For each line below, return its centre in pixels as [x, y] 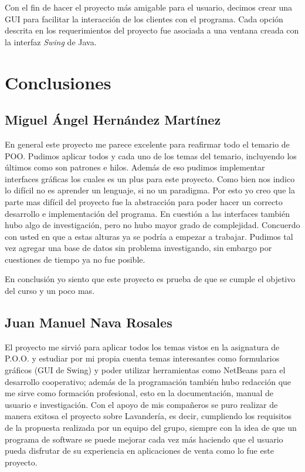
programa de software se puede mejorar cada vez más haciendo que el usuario [144, 439]
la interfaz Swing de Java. [51, 41]
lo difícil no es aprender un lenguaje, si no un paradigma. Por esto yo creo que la [150, 190]
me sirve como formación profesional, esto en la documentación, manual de [139, 393]
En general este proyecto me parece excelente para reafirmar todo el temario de [147, 144]
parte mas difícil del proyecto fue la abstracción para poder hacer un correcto [144, 201]
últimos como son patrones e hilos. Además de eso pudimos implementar [135, 167]
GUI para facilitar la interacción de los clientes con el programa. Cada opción [144, 19]
